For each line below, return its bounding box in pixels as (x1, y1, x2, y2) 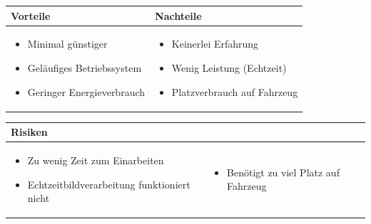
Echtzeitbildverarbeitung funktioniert (27, 176, 190, 191)
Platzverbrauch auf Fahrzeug (171, 84, 298, 99)
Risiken (11, 124, 48, 139)
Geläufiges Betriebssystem (27, 60, 142, 75)
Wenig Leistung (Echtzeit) (171, 60, 287, 75)
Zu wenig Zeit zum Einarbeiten (27, 152, 164, 167)
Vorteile (11, 8, 51, 23)
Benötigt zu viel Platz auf (227, 164, 340, 179)
